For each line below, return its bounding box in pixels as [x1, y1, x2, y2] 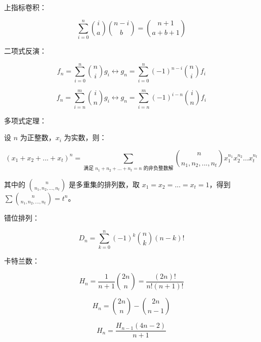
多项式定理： [4, 115, 47, 125]
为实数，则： [64, 132, 107, 143]
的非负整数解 [143, 166, 173, 172]
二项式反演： [4, 45, 47, 56]
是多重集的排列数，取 [69, 179, 140, 189]
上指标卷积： [4, 2, 47, 12]
